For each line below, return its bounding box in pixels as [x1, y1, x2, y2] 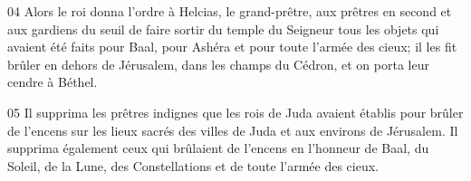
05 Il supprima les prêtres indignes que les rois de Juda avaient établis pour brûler [7, 102, 464, 121]
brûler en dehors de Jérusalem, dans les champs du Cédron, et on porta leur [7, 54, 429, 73]
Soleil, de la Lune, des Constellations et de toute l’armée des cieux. [7, 156, 380, 175]
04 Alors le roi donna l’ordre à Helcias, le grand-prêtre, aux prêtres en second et [7, 2, 452, 20]
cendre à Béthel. [7, 72, 98, 91]
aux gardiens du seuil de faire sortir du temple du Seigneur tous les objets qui [7, 19, 439, 38]
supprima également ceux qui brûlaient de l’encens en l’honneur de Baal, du [7, 138, 429, 157]
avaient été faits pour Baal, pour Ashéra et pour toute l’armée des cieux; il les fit [7, 37, 457, 56]
